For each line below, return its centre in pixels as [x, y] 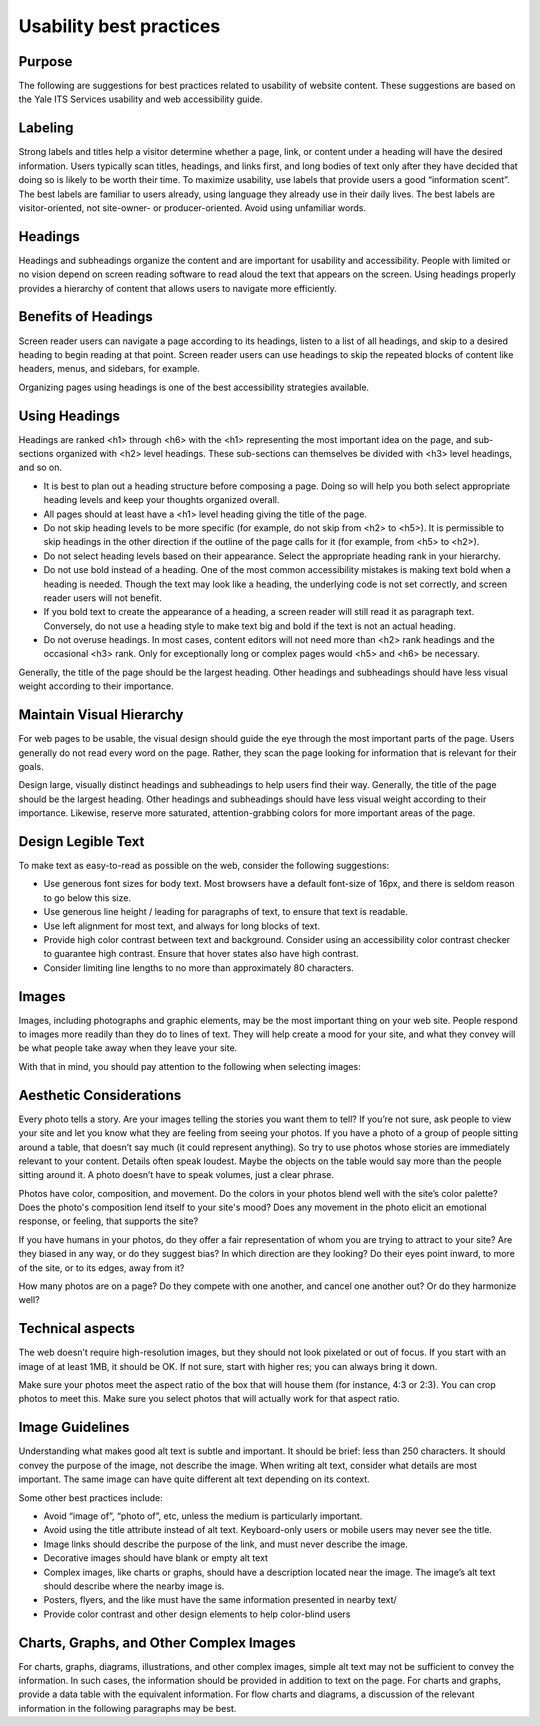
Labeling [46, 128]
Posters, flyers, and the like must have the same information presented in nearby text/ [220, 1600]
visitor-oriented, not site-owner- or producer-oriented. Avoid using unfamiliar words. [192, 207]
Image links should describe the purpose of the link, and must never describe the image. [226, 1544]
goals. [31, 766]
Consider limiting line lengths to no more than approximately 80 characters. [198, 967]
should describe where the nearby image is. [134, 1586]
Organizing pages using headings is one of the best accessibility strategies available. [194, 387]
